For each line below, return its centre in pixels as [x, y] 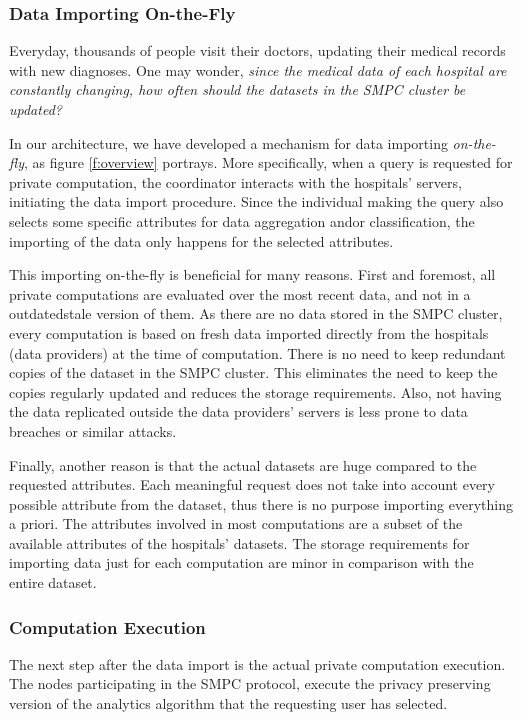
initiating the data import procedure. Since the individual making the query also [256, 201]
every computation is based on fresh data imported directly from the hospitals [249, 332]
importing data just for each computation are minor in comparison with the [241, 562]
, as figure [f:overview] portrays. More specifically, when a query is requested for [268, 162]
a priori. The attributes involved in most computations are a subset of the [236, 523]
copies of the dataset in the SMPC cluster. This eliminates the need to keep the [253, 372]
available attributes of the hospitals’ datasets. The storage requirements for [239, 542]
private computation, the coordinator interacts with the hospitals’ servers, [235, 181]
